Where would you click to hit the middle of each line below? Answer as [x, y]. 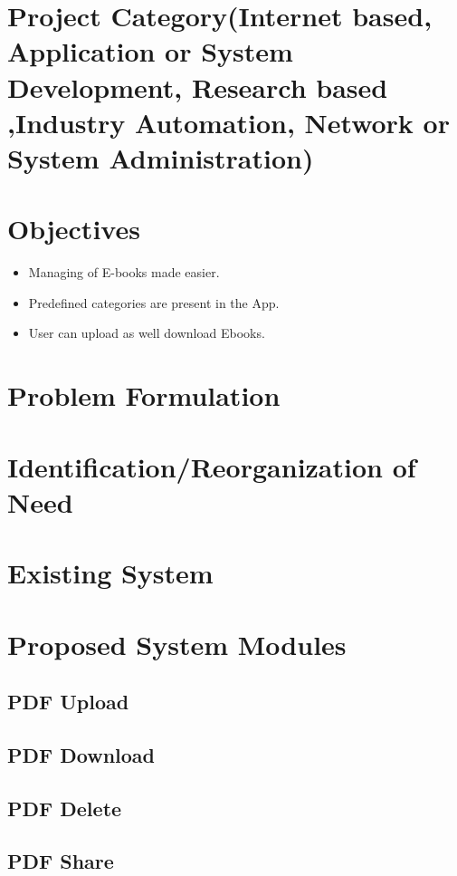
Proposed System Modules [177, 644]
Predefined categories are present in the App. [154, 302]
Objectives [74, 229]
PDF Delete [65, 808]
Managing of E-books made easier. [124, 272]
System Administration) [161, 157]
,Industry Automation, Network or [228, 122]
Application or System [150, 51]
